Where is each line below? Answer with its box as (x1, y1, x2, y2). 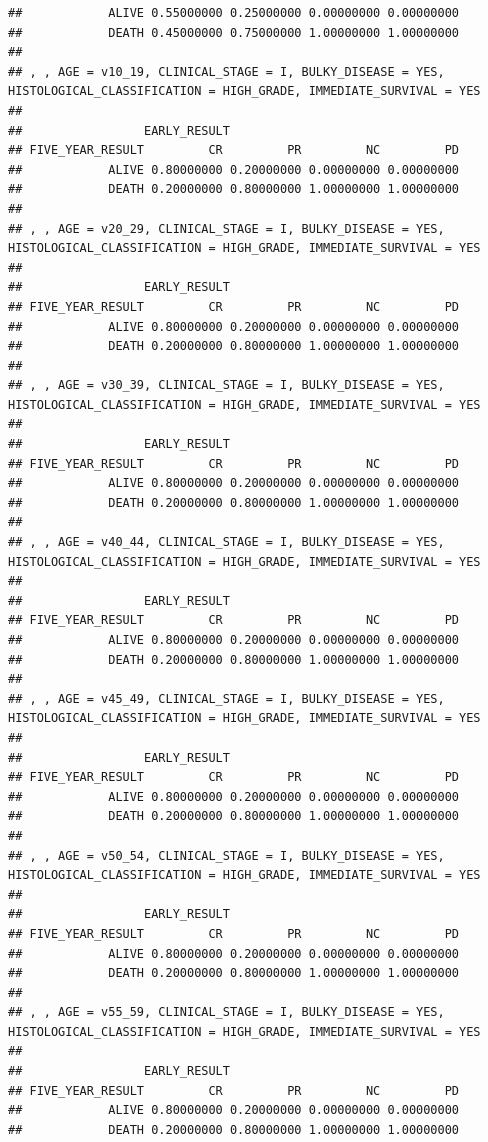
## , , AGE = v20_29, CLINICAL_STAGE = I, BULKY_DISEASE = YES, (8, 221, 445, 236)
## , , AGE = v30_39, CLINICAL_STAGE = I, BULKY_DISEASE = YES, (8, 378, 445, 393)
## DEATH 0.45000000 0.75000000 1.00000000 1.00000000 (8, 25, 460, 40)
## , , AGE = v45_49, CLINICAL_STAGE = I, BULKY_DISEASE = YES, (8, 691, 445, 706)
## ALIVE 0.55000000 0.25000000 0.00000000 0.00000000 (8, 6, 460, 20)
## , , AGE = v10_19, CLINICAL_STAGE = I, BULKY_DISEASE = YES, (8, 64, 445, 79)
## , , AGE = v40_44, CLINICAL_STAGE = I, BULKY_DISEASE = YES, (8, 535, 445, 550)
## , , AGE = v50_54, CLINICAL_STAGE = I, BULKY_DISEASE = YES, (8, 848, 445, 863)
